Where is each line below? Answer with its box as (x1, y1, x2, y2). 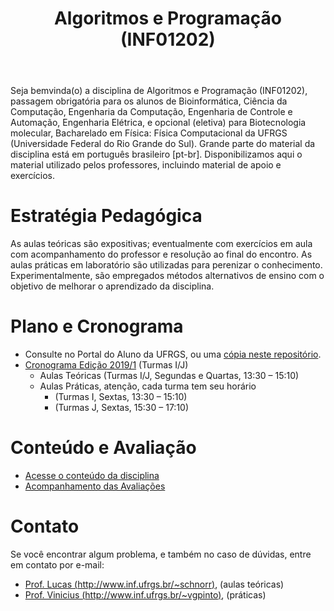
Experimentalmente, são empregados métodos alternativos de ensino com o (10, 270, 325, 282)
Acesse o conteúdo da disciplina (24, 470, 160, 481)
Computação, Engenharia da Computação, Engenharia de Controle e (10, 106, 293, 118)
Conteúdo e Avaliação (10, 437, 197, 459)
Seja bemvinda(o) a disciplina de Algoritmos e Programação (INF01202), (10, 85, 308, 97)
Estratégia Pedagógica (10, 205, 203, 227)
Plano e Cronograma (10, 315, 184, 338)
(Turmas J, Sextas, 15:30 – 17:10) (54, 402, 190, 414)
